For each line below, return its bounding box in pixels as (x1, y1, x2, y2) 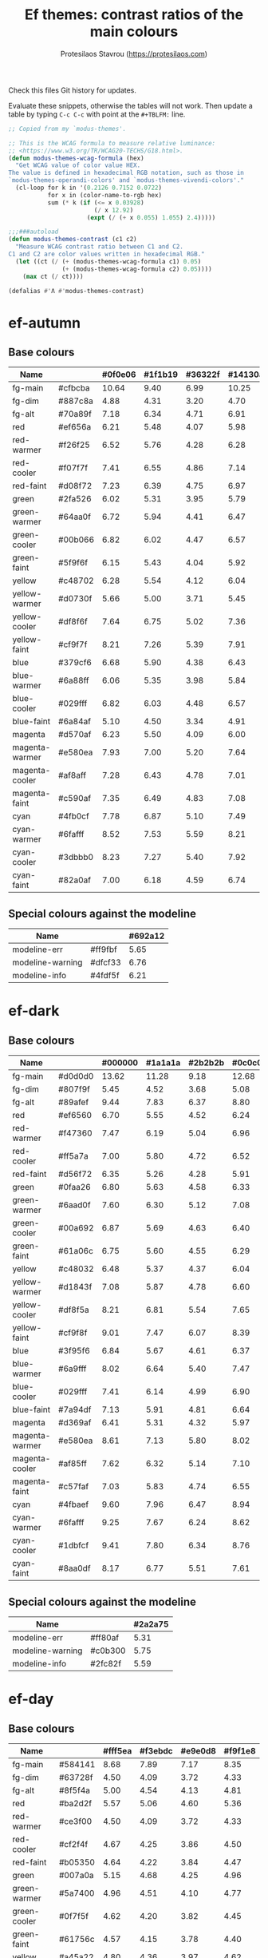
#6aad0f (58, 1199, 91, 1211)
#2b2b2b (188, 1057, 225, 1068)
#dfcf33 (90, 957, 121, 968)
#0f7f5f (58, 1911, 89, 1922)
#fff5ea (103, 1746, 132, 1757)
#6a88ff (58, 675, 89, 686)
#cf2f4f (58, 1839, 89, 1850)
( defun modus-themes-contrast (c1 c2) (8, 236, 137, 244)
